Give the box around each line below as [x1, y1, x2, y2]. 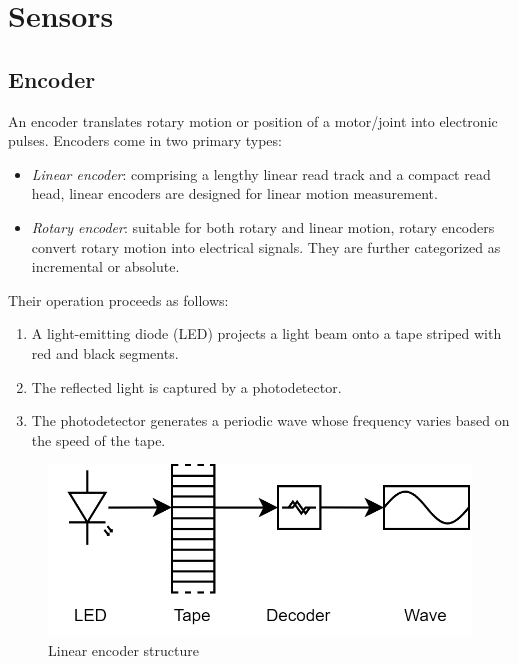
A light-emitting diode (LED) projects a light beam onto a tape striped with [31, 323, 502, 344]
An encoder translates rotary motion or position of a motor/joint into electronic [8, 110, 498, 131]
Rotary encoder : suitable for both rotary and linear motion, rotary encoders [31, 216, 495, 237]
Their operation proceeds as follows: [8, 289, 229, 310]
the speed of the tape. [31, 429, 166, 450]
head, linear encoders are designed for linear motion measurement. [31, 183, 438, 204]
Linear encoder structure [48, 639, 199, 660]
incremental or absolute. [31, 256, 180, 277]
